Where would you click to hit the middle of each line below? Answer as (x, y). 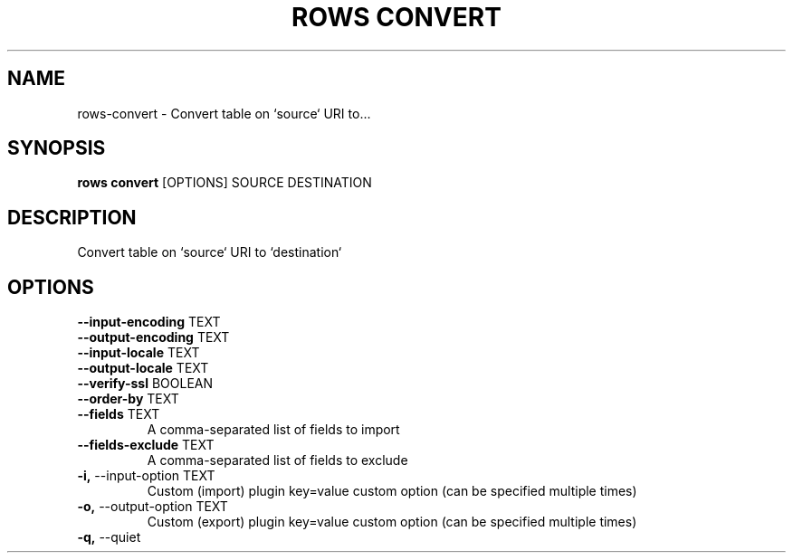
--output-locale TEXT (143, 368)
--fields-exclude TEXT (146, 445)
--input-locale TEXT (139, 353)
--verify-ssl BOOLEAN (145, 384)
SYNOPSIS (57, 148)
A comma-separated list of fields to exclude (277, 460)
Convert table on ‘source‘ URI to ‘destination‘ (210, 252)
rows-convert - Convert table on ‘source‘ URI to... (224, 113)
